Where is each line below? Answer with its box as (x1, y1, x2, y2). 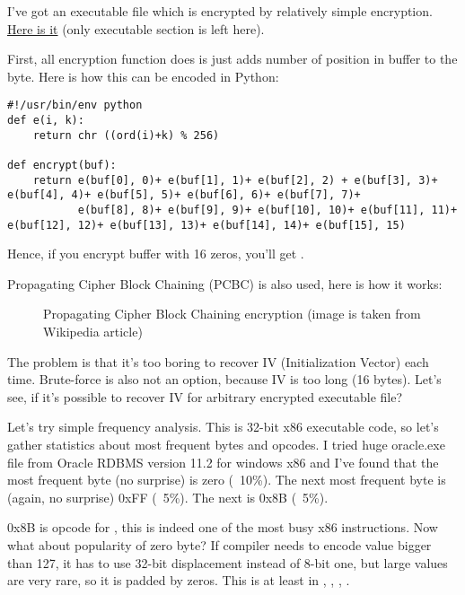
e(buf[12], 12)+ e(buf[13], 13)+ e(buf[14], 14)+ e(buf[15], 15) (7, 218, 406, 232)
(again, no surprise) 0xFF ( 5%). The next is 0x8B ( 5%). (7, 487, 329, 506)
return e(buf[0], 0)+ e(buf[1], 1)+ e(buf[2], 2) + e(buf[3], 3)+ (32, 173, 438, 187)
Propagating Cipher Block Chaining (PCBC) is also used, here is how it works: (7, 274, 443, 293)
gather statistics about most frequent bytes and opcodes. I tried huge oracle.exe (7, 435, 445, 454)
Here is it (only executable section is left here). (7, 19, 265, 38)
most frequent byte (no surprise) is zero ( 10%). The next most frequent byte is (7, 470, 446, 489)
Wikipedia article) (43, 322, 143, 341)
